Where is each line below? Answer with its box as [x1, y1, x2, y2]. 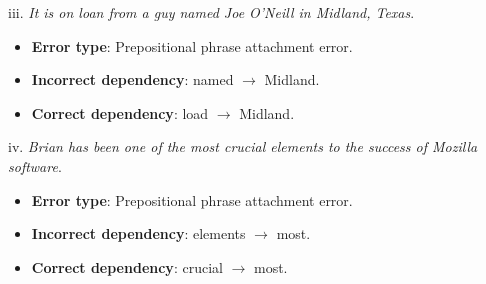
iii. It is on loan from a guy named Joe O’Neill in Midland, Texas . [8, 2, 415, 22]
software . [8, 155, 62, 176]
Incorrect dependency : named [31, 69, 234, 90]
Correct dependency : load [31, 102, 209, 123]
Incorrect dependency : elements [31, 223, 246, 244]
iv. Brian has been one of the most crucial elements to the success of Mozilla [8, 136, 478, 157]
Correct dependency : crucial [31, 256, 223, 277]
